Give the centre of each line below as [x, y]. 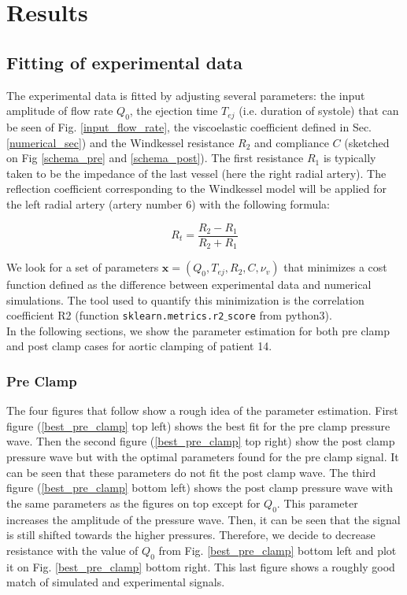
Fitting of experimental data [125, 62]
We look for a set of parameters [83, 267]
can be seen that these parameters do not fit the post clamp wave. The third [191, 472]
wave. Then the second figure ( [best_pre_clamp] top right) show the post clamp [201, 441]
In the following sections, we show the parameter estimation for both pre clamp [198, 330]
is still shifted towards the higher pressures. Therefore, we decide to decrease [191, 535]
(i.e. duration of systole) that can [319, 111]
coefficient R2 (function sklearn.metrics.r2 [115, 315]
